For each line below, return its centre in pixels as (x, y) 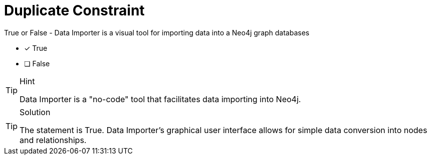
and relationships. (53, 140)
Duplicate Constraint (74, 10)
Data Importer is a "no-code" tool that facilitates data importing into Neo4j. (160, 99)
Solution (35, 112)
